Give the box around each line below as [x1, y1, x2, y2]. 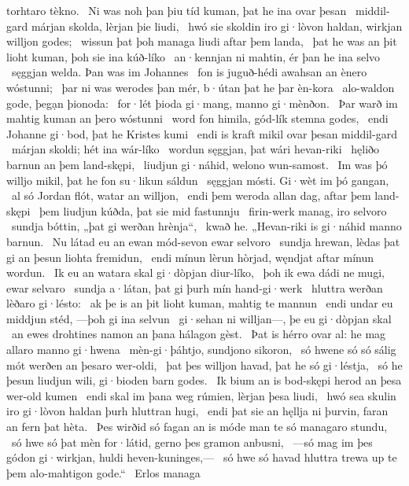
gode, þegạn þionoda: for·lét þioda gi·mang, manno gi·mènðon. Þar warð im [6, 94, 398, 111]
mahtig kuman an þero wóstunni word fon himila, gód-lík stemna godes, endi [6, 110, 389, 127]
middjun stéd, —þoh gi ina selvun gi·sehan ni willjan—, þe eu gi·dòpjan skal [6, 310, 392, 326]
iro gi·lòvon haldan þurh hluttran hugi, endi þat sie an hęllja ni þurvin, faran [6, 403, 389, 419]
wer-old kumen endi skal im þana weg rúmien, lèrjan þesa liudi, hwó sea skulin [6, 387, 396, 403]
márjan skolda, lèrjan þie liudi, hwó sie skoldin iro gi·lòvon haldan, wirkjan [31, 17, 403, 34]
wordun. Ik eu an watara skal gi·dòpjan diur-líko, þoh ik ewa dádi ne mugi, [6, 264, 385, 281]
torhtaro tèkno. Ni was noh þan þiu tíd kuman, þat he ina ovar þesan [6, 2, 347, 18]
